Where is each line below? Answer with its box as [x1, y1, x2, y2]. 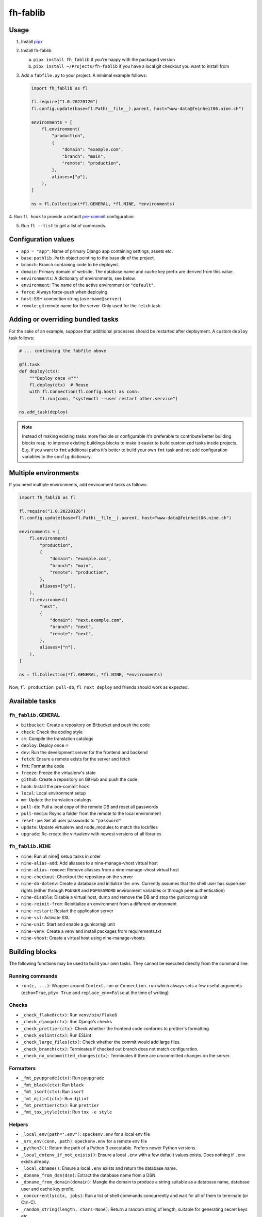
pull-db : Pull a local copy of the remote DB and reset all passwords [21, 804, 158, 810]
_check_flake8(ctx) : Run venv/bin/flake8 [21, 1012, 117, 1017]
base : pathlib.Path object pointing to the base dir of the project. [21, 255, 155, 260]
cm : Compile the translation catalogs [21, 736, 94, 741]
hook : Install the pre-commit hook [21, 783, 89, 789]
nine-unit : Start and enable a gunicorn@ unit [21, 922, 115, 927]
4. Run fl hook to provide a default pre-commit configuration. [9, 214, 135, 220]
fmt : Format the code [21, 763, 65, 769]
